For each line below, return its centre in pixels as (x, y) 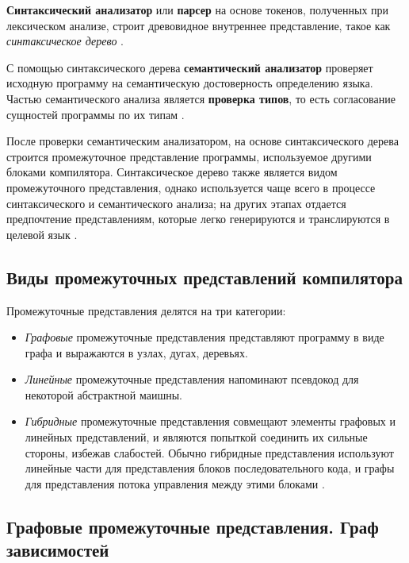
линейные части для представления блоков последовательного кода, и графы (210, 468)
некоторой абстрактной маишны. (103, 394)
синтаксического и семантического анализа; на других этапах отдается (176, 203)
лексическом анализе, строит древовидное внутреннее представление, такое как (199, 25)
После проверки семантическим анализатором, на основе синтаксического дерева (203, 141)
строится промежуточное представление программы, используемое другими (189, 156)
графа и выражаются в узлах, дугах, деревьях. (136, 352)
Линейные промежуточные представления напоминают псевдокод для (192, 379)
